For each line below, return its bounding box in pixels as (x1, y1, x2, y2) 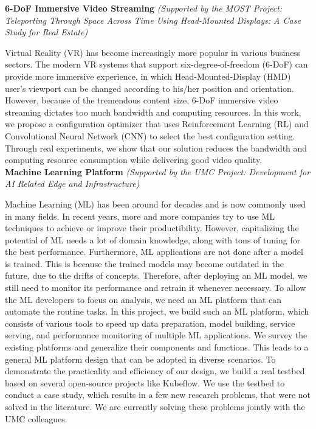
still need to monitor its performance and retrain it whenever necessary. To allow (5, 281, 306, 294)
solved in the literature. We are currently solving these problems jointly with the (5, 400, 305, 413)
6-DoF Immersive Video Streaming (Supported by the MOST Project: (5, 2, 283, 14)
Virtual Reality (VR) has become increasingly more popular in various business (5, 46, 301, 58)
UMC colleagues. (5, 412, 67, 425)
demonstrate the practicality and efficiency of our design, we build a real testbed (5, 364, 305, 377)
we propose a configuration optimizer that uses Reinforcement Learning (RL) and (5, 117, 309, 130)
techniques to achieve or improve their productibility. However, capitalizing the (5, 221, 299, 234)
